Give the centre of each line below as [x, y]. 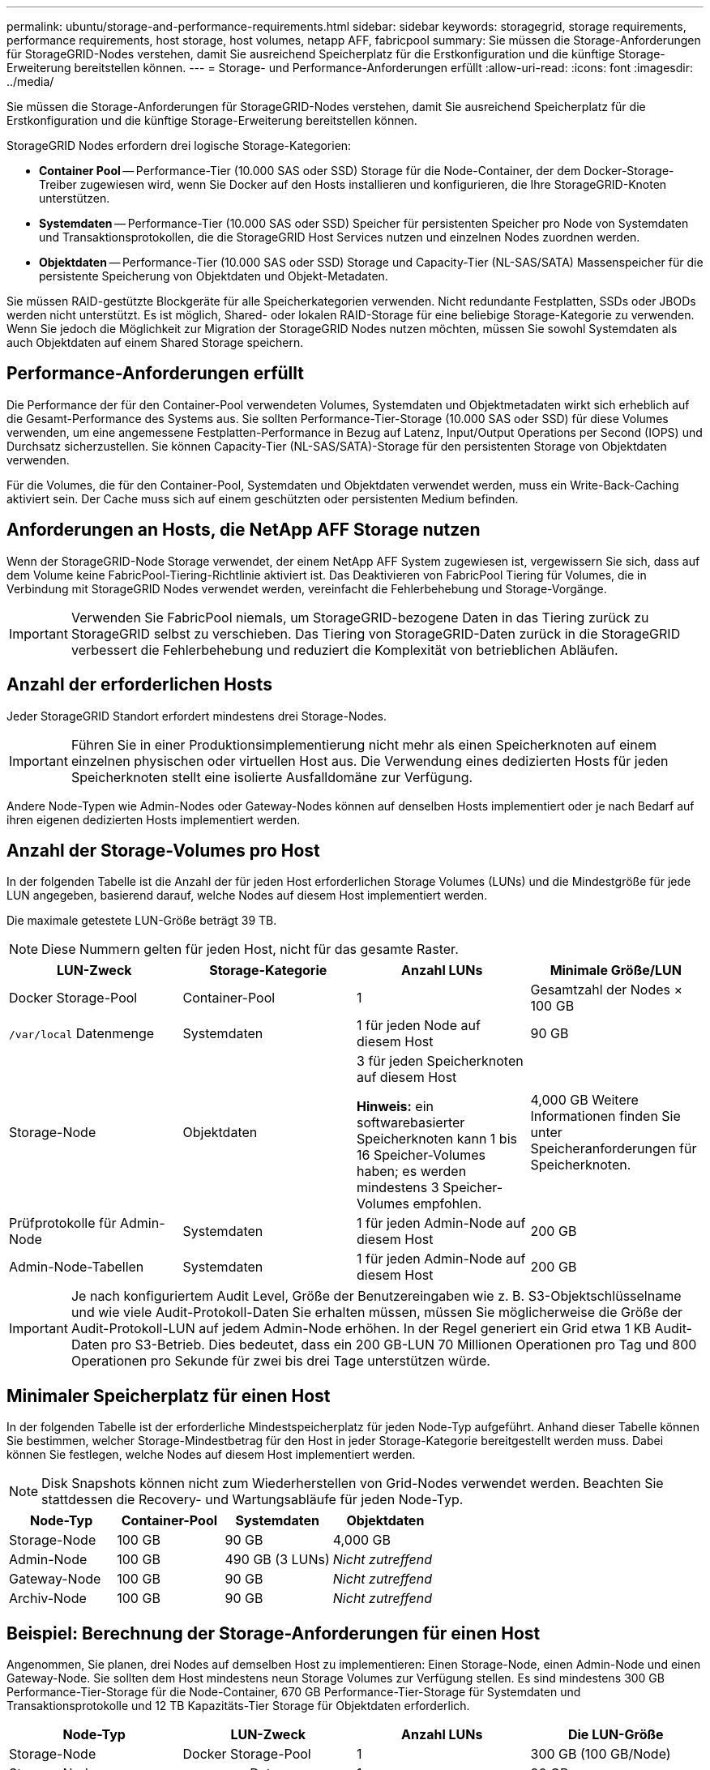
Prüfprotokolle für [63, 1223]
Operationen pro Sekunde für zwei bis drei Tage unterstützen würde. [280, 1361]
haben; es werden [412, 1171]
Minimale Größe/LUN [616, 971]
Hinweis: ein [395, 1107]
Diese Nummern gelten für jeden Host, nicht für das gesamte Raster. [250, 949]
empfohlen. [447, 1204]
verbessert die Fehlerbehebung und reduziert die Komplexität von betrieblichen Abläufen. [344, 650]
